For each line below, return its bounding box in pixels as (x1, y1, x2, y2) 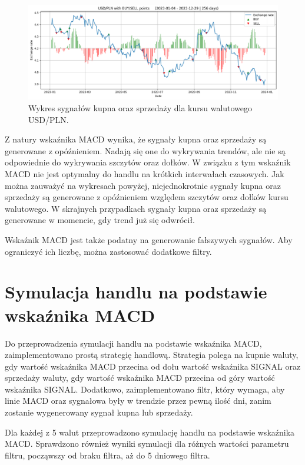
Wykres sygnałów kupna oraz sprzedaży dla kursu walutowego (28, 102, 253, 114)
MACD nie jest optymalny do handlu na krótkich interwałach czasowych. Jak (5, 168, 284, 180)
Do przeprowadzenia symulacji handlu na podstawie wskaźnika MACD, (5, 337, 262, 349)
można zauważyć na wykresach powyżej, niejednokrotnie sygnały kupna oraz (5, 179, 281, 191)
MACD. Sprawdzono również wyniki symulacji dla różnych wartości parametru (5, 437, 289, 450)
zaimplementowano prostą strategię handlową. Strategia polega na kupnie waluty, (5, 348, 299, 361)
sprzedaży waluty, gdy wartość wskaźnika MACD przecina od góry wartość (5, 371, 275, 384)
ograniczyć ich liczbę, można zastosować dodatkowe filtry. (5, 245, 212, 257)
